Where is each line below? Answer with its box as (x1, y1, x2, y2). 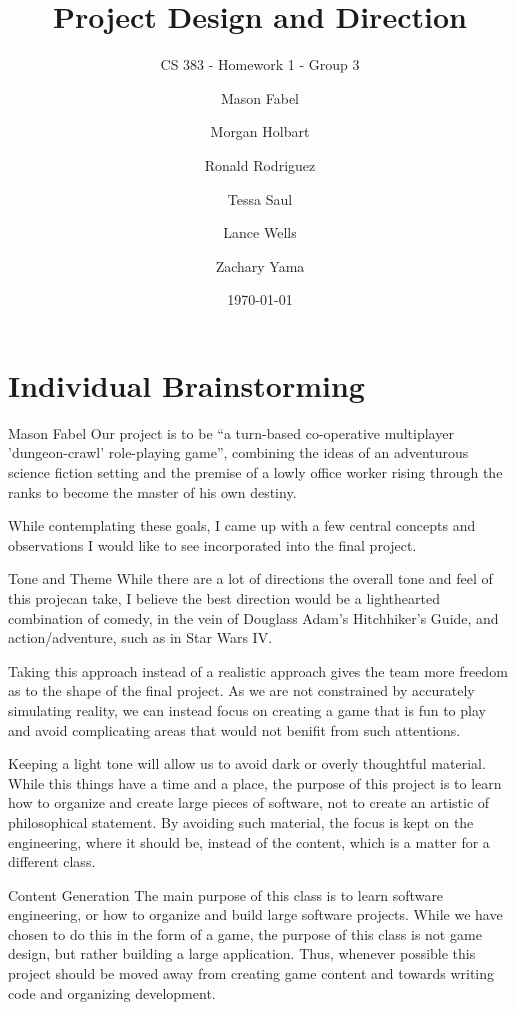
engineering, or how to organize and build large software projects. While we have (8, 904, 503, 925)
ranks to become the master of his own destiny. (8, 481, 297, 502)
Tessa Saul (227, 188, 293, 209)
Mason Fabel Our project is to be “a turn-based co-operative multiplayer (8, 422, 454, 443)
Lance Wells (223, 222, 297, 243)
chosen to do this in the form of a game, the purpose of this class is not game (8, 923, 482, 944)
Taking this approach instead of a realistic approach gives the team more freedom (8, 660, 508, 681)
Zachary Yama (215, 255, 305, 276)
